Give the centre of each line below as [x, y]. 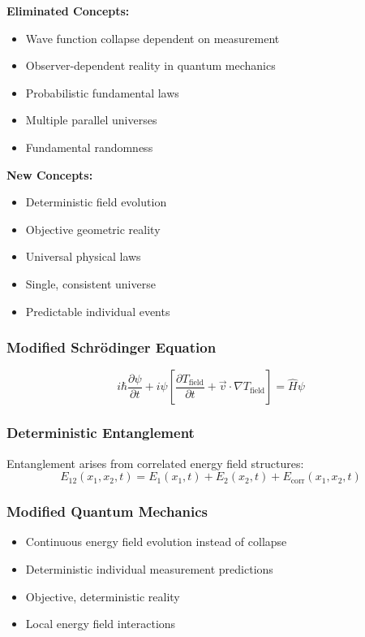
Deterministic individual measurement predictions [149, 568]
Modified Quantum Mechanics [107, 511]
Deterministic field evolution [96, 202]
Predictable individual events [98, 311]
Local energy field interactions [101, 624]
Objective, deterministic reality [103, 596]
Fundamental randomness [89, 147]
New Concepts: [50, 174]
